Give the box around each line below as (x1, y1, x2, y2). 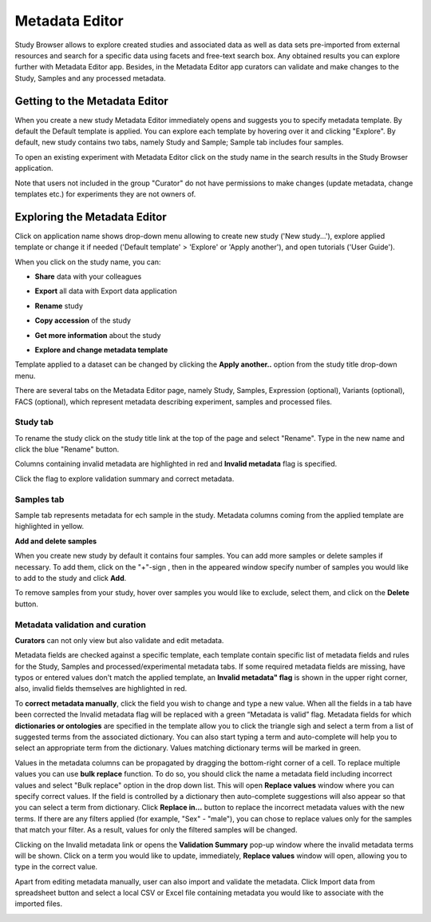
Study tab (14, 416, 53, 427)
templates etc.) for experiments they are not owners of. (14, 189, 196, 199)
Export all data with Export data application (34, 286, 177, 296)
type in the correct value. (14, 862, 98, 872)
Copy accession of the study (34, 316, 132, 325)
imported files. (14, 899, 63, 908)
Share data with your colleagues (34, 272, 142, 281)
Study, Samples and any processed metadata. (14, 73, 167, 83)
